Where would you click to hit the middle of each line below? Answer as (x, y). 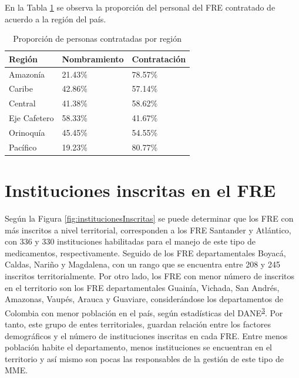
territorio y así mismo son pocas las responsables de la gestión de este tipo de (144, 358)
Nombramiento (93, 58)
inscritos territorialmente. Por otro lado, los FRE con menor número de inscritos (150, 276)
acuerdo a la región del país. (56, 19)
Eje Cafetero (31, 118)
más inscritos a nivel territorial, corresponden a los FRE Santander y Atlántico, (148, 230)
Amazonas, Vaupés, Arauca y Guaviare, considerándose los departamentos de (144, 299)
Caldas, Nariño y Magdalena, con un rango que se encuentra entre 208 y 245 (142, 264)
